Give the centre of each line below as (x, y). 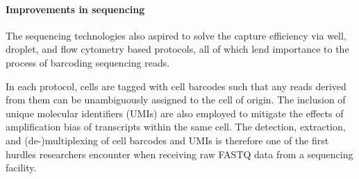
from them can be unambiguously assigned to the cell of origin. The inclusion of (176, 100)
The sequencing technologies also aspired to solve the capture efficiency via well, (176, 35)
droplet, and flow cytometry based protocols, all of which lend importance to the (177, 49)
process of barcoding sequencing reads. (88, 62)
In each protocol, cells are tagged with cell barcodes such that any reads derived (176, 86)
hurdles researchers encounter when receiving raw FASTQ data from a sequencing (179, 154)
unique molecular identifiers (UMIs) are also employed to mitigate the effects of (175, 113)
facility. (21, 168)
